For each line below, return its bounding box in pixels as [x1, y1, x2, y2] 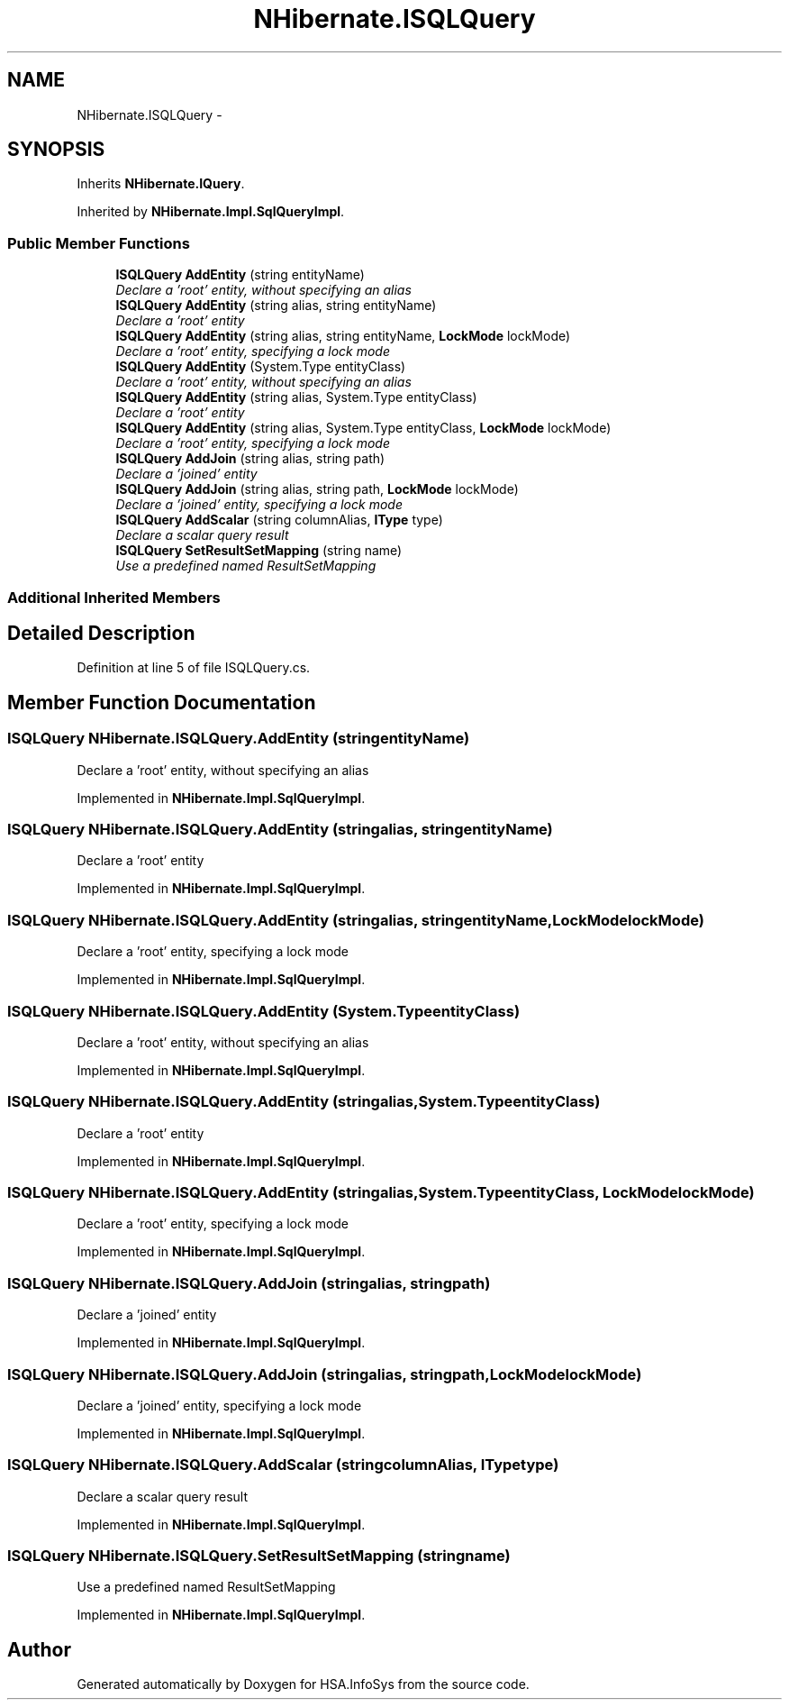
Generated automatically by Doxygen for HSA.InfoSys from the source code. [77, 1676, 530, 1693]
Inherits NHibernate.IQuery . [77, 176, 245, 192]
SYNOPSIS [7, 138, 105, 161]
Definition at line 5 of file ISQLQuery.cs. [77, 660, 311, 676]
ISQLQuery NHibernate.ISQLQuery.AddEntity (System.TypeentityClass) [7, 1001, 521, 1020]
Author [7, 1638, 71, 1661]
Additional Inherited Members [7, 588, 221, 607]
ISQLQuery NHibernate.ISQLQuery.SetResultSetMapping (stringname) [7, 1547, 511, 1565]
